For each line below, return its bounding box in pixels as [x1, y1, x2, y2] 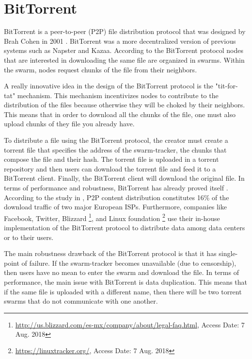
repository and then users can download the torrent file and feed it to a [4, 163, 216, 173]
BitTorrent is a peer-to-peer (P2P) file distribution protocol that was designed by [4, 26, 246, 36]
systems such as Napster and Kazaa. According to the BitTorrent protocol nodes [4, 45, 244, 55]
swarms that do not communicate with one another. [4, 296, 158, 306]
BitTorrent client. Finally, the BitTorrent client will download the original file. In [4, 173, 245, 183]
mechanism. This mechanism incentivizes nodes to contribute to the [17, 90, 219, 100]
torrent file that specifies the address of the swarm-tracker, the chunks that [4, 144, 227, 154]
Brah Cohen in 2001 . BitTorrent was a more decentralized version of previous [4, 35, 236, 46]
